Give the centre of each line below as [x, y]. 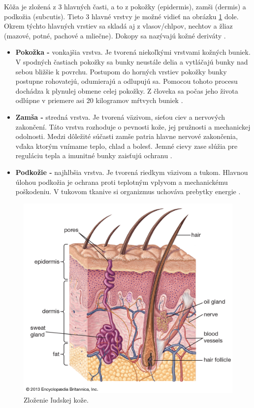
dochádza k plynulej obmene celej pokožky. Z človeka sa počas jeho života [127, 90]
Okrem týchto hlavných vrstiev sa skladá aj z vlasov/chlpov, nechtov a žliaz [118, 26]
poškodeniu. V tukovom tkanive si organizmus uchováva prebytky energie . [128, 191]
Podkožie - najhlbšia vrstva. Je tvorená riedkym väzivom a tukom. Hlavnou [132, 172]
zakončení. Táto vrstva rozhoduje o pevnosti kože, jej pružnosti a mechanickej [133, 126]
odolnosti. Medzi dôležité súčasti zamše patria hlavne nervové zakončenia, [127, 136]
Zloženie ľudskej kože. [56, 400]
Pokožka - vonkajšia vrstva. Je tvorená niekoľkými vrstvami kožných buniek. [133, 52]
